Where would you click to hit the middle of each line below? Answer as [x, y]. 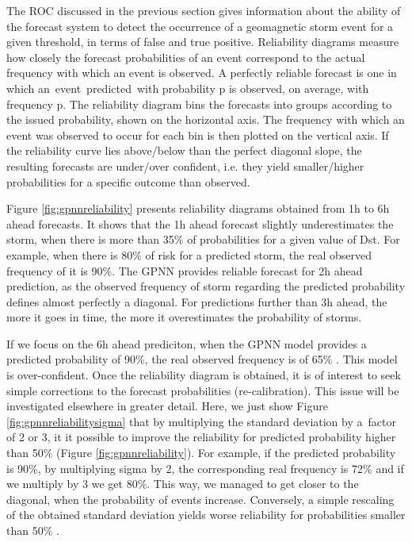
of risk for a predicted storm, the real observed [259, 254]
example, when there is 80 [70, 254]
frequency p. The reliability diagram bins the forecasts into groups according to [199, 104]
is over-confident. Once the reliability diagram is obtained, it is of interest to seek [204, 375]
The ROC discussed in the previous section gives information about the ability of [204, 10]
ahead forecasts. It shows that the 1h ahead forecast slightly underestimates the [200, 223]
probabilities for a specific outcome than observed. [128, 181]
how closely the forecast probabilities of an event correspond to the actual [186, 57]
